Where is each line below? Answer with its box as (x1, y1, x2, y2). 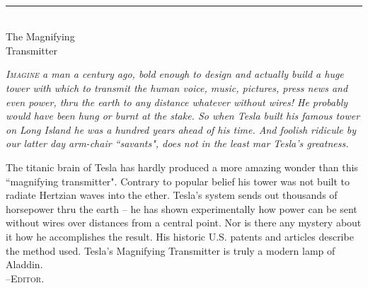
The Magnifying (6, 29, 75, 44)
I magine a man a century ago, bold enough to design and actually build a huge (6, 67, 344, 81)
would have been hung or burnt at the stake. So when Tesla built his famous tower (6, 108, 360, 123)
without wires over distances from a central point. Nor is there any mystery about (6, 215, 362, 230)
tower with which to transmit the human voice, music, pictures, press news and (6, 80, 348, 95)
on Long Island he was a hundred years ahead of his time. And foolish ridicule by (6, 122, 356, 137)
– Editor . (6, 270, 45, 285)
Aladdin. (6, 257, 43, 272)
